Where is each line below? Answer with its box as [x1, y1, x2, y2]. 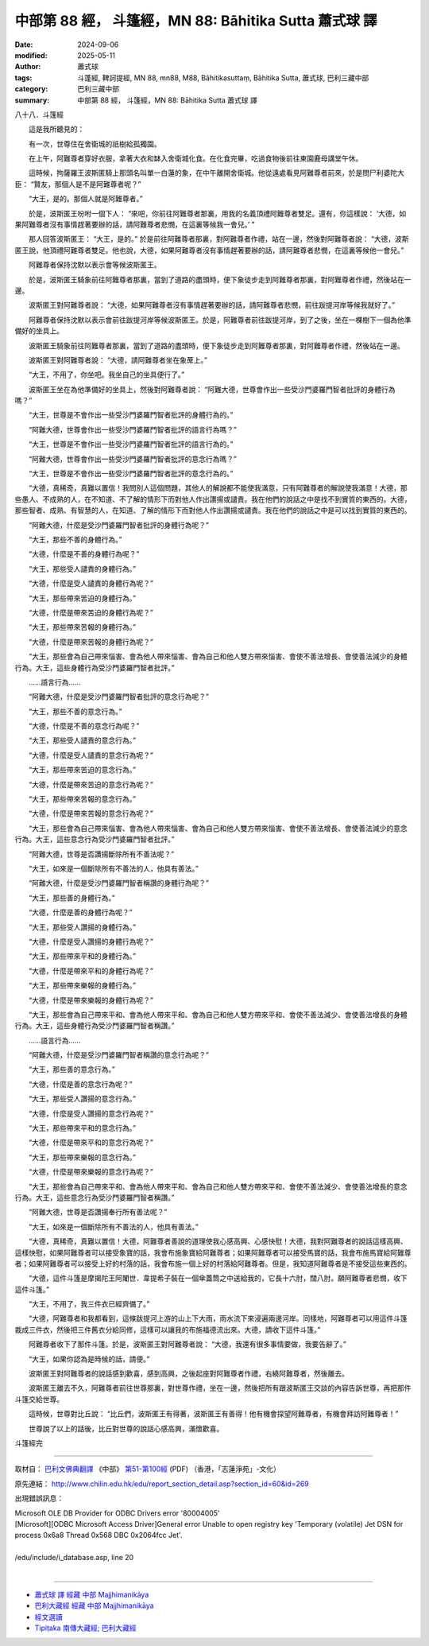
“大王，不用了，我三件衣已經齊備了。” [28, 1299, 150, 1309]
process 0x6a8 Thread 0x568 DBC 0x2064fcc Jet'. [14, 1531, 183, 1540]
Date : [14, 40, 33, 49]
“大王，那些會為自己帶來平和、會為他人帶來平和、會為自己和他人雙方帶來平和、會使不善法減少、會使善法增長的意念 [28, 1182, 408, 1191]
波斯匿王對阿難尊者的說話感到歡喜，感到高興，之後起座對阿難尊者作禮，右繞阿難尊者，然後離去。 [28, 1368, 349, 1379]
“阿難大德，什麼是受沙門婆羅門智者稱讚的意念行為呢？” [28, 1050, 210, 1060]
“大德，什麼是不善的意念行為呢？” [28, 721, 140, 731]
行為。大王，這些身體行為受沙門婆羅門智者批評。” [14, 662, 175, 672]
